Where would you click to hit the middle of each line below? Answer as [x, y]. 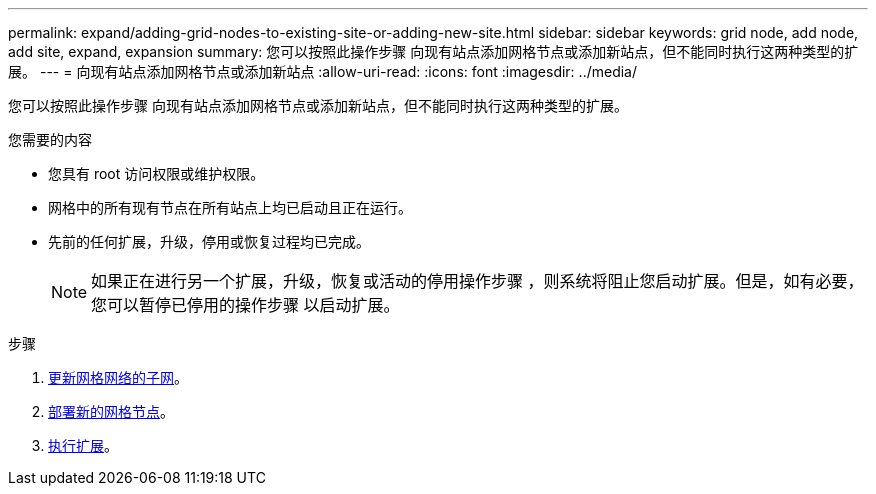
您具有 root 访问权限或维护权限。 [156, 173]
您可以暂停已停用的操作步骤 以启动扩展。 [245, 305]
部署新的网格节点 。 [111, 411]
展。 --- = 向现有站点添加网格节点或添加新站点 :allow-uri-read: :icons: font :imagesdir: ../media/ [323, 71]
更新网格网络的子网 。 [118, 377]
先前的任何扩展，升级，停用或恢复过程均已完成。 [209, 241]
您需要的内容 [50, 139]
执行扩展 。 [83, 445]
